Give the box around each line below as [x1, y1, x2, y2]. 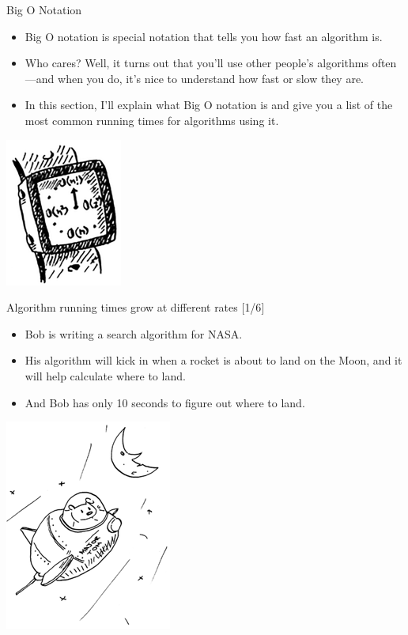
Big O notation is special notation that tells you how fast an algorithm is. [25, 28, 383, 44]
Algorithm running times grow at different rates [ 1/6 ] [6, 299, 265, 316]
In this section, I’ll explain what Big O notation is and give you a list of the [25, 96, 393, 113]
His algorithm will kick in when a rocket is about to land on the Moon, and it [25, 352, 402, 369]
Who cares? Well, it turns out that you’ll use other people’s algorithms [25, 55, 368, 71]
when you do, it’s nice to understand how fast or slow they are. [58, 70, 364, 86]
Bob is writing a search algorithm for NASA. [25, 325, 243, 342]
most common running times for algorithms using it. [25, 112, 279, 128]
